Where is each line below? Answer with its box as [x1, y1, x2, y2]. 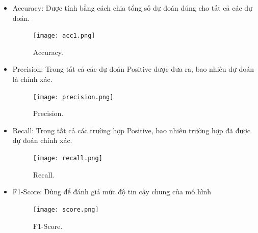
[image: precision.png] [33, 93, 114, 101]
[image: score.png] [33, 206, 99, 213]
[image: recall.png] [33, 155, 102, 162]
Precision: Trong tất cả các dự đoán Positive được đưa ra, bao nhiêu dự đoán [12, 64, 254, 74]
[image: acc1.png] [33, 32, 95, 40]
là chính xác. [12, 74, 53, 84]
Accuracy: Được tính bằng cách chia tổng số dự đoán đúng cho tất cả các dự [12, 3, 252, 13]
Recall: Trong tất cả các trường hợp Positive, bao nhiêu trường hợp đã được [12, 125, 250, 135]
